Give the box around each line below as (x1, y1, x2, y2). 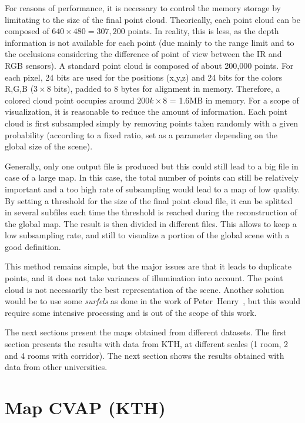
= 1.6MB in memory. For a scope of (169, 94, 299, 106)
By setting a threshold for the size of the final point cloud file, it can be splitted (5, 194, 293, 206)
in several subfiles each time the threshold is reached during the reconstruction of (5, 206, 297, 218)
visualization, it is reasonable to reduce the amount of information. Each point (5, 105, 287, 118)
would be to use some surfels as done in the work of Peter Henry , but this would (5, 295, 300, 307)
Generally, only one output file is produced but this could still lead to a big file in (5, 159, 299, 172)
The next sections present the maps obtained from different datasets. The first (5, 326, 287, 338)
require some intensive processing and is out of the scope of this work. (5, 306, 257, 318)
